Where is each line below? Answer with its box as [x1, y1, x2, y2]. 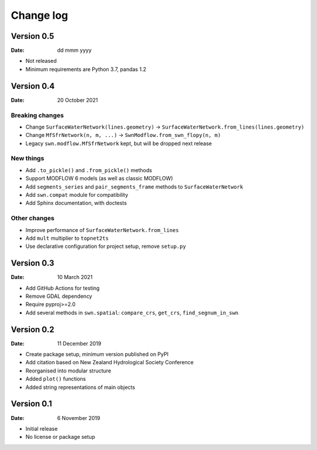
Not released [25, 58, 57, 65]
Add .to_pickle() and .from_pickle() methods [25, 166, 153, 173]
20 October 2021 [57, 96, 98, 103]
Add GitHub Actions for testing [25, 284, 100, 291]
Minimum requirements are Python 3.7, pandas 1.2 [25, 65, 147, 73]
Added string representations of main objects [25, 384, 135, 391]
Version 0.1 [11, 399, 52, 409]
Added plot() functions [25, 375, 86, 382]
